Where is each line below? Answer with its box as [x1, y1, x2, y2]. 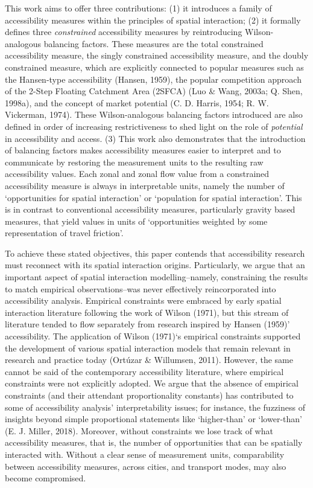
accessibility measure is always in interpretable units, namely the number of [5, 179, 285, 191]
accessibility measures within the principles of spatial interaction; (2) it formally [5, 13, 301, 26]
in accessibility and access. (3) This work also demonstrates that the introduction [5, 132, 306, 144]
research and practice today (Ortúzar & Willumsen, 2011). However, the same [5, 353, 293, 366]
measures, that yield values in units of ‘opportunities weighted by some [5, 214, 268, 227]
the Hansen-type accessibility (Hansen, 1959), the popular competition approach [5, 72, 302, 85]
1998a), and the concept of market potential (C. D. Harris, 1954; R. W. [5, 96, 269, 109]
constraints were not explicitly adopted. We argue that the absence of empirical [5, 377, 299, 390]
